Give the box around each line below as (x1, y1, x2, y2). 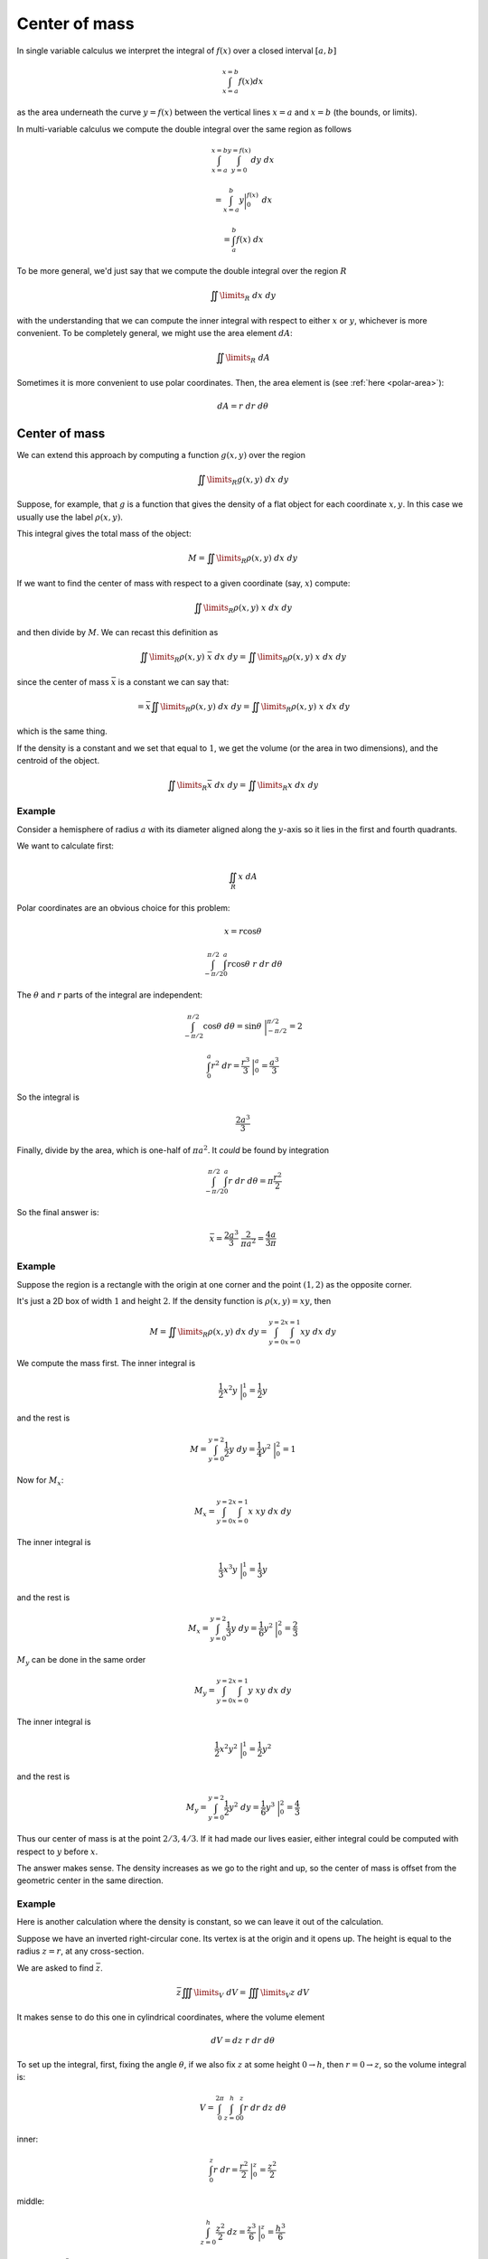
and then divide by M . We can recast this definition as (16, 627, 219, 638)
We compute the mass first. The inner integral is (16, 1357, 196, 1368)
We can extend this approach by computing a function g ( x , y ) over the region (16, 449, 306, 460)
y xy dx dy (248, 1685, 292, 1695)
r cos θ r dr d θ (227, 959, 283, 969)
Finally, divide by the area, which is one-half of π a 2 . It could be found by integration (16, 1144, 330, 1156)
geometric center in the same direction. (16, 1875, 164, 1886)
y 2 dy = (229, 1801, 259, 1813)
